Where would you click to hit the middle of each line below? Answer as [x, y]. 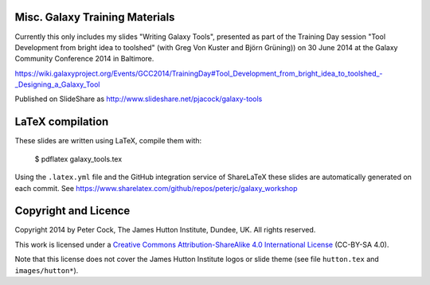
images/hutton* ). [47, 270]
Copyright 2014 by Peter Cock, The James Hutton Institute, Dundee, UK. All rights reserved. [165, 230]
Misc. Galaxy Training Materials [95, 17]
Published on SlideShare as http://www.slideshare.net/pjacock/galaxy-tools [139, 99]
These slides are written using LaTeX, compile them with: [108, 141]
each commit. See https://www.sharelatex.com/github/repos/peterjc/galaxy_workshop [156, 188]
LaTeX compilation [62, 122]
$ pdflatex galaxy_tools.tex [78, 158]
